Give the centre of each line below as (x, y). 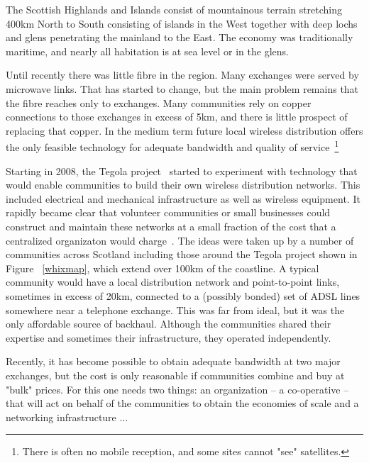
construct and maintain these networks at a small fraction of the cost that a (171, 226)
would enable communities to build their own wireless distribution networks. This (183, 185)
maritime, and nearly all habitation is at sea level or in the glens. (147, 51)
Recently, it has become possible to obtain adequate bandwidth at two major (173, 361)
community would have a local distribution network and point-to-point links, (173, 282)
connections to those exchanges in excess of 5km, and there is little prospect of (177, 117)
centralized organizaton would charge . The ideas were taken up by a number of (180, 240)
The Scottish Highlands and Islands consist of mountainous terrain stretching (174, 9)
